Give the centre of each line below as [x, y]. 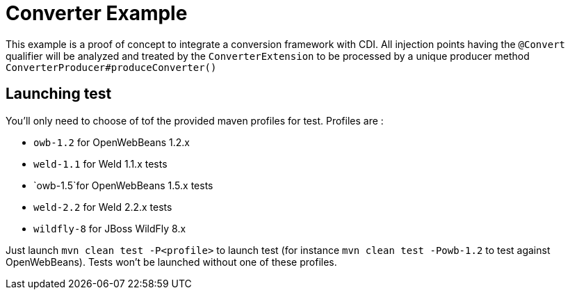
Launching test [59, 94]
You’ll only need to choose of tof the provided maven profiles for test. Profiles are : [195, 120]
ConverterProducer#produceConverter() [111, 67]
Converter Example [97, 13]
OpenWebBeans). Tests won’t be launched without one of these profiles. [171, 262]
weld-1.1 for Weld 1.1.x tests [100, 164]
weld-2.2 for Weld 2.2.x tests [103, 207]
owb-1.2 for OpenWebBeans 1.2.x [112, 142]
